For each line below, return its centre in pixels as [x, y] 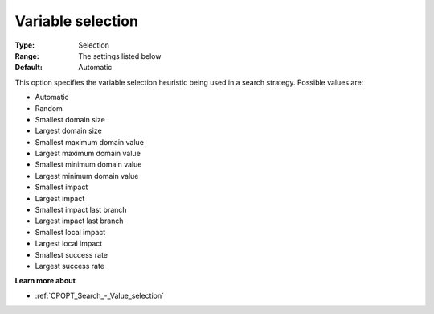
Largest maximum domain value [88, 154]
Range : [27, 56]
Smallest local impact [70, 232]
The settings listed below [120, 56]
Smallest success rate [72, 254]
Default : [29, 68]
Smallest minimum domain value [88, 164]
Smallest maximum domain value [90, 142]
